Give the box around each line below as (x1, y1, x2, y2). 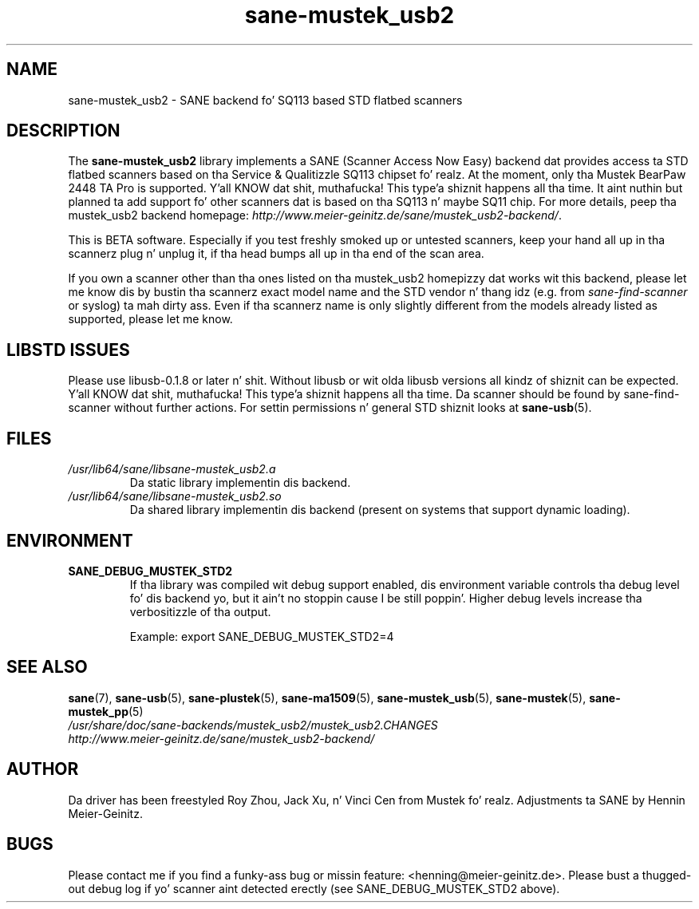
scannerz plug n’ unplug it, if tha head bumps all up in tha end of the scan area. (68, 247, 484, 261)
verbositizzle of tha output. (129, 604, 271, 619)
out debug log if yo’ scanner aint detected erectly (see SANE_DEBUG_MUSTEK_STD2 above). (68, 881, 560, 895)
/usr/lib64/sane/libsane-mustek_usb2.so (68, 489, 282, 504)
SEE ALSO (6, 657, 88, 678)
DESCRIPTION (6, 121, 120, 141)
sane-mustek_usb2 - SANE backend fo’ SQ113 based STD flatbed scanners (68, 93, 463, 107)
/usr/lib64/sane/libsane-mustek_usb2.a (68, 462, 276, 476)
